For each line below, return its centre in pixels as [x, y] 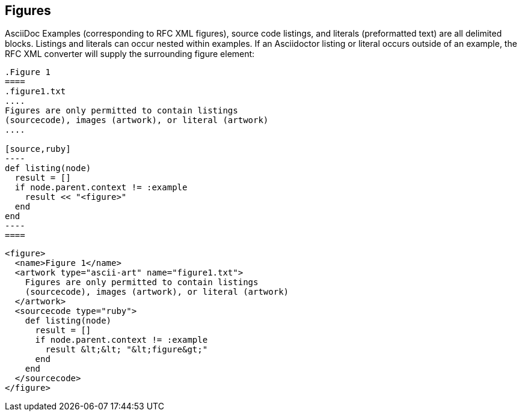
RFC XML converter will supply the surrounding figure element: [130, 54]
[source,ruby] [38, 149]
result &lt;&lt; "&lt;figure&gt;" [127, 350]
